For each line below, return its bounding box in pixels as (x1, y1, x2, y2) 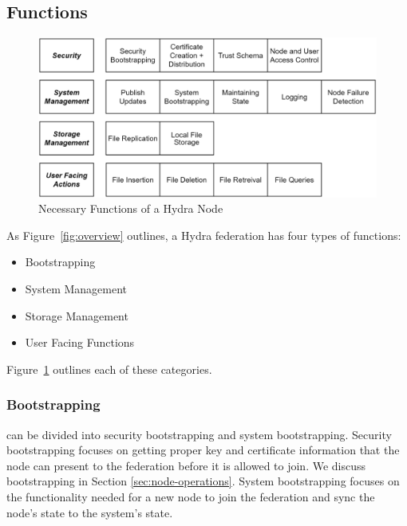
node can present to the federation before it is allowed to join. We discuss (6, 457, 366, 473)
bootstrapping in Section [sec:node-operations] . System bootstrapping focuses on (6, 473, 400, 489)
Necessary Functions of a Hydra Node (38, 200, 223, 217)
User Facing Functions (25, 334, 135, 351)
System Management (25, 280, 128, 296)
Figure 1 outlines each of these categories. (6, 360, 212, 377)
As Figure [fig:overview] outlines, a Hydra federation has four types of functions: (6, 226, 401, 243)
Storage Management (25, 307, 128, 324)
